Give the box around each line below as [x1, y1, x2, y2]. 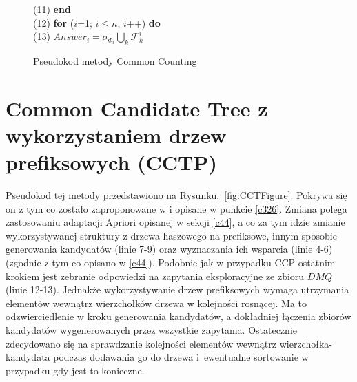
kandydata [6, 350, 50, 364]
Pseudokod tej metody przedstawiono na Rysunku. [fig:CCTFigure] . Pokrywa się [6, 188, 347, 202]
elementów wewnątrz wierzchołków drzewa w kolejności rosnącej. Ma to [6, 295, 307, 310]
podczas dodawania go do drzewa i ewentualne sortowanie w [53, 350, 309, 364]
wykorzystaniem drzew [6, 120, 227, 149]
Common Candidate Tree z [6, 94, 268, 122]
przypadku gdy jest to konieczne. [6, 363, 145, 377]
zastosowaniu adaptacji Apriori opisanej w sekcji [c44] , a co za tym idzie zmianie [6, 215, 345, 229]
